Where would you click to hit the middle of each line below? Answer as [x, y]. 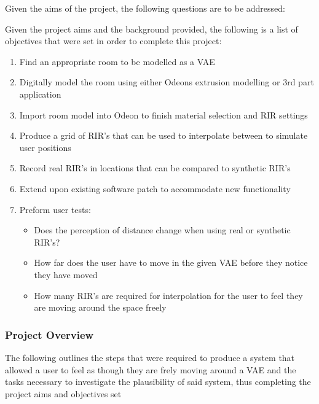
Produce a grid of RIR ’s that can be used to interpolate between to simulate [163, 135]
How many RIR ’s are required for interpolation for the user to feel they [168, 295]
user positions [45, 147]
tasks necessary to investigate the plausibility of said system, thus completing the [158, 382]
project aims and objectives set [63, 393]
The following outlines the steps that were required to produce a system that [150, 357]
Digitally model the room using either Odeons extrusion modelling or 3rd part [167, 82]
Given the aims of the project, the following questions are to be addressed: [145, 8]
